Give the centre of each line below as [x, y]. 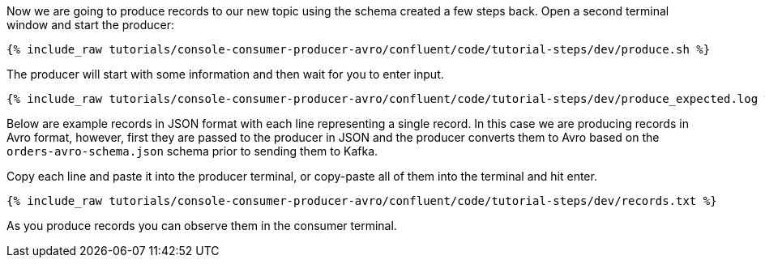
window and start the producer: [91, 25]
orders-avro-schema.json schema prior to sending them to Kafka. [192, 151]
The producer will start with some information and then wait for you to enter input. [225, 74]
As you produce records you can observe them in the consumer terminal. [202, 226]
